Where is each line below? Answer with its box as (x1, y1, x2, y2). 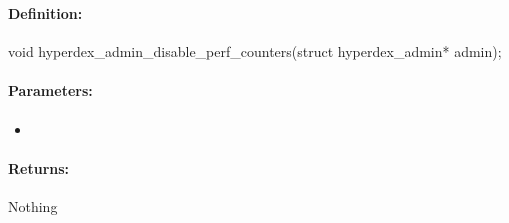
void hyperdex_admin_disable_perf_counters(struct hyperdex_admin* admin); (8, 41, 502, 62)
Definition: (8, 2, 83, 23)
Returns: (8, 157, 70, 178)
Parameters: (8, 80, 93, 101)
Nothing (8, 195, 58, 216)
